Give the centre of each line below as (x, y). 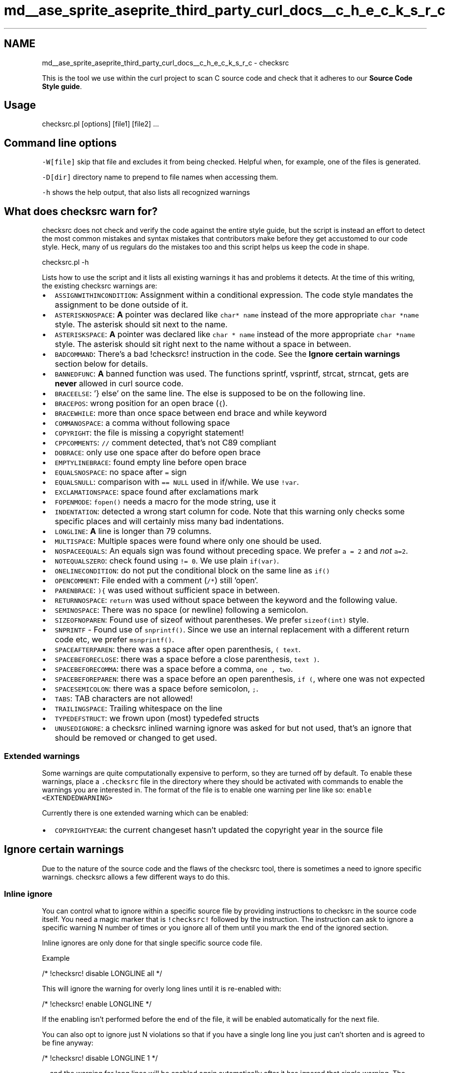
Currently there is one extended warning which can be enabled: (145, 813)
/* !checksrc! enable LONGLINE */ (97, 1004)
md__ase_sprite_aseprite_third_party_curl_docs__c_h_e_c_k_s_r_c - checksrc (165, 63)
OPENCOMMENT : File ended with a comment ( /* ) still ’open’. (156, 581)
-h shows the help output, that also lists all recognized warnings (146, 192)
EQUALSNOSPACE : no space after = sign (121, 472)
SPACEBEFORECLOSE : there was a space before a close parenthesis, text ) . (187, 659)
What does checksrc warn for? (81, 211)
